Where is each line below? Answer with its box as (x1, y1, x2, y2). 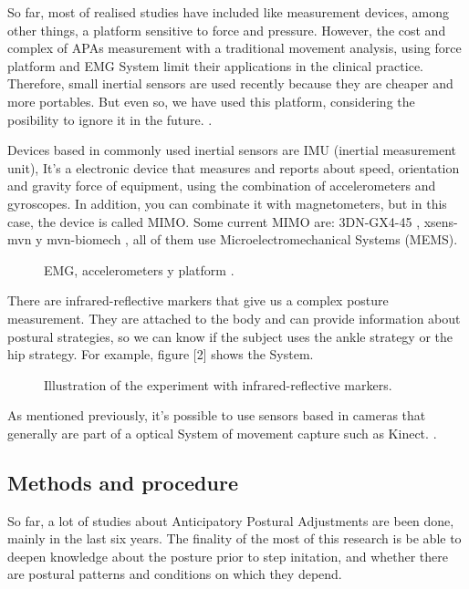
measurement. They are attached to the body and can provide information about (7, 308, 461, 327)
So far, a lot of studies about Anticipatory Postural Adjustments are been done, (7, 511, 454, 530)
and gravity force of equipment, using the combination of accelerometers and (7, 176, 436, 195)
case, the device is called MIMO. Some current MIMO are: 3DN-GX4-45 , (7, 212, 421, 231)
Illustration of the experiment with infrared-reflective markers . (44, 375, 392, 394)
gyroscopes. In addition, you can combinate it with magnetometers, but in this (7, 193, 447, 212)
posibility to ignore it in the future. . (7, 109, 213, 129)
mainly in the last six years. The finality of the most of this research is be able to (7, 529, 462, 548)
